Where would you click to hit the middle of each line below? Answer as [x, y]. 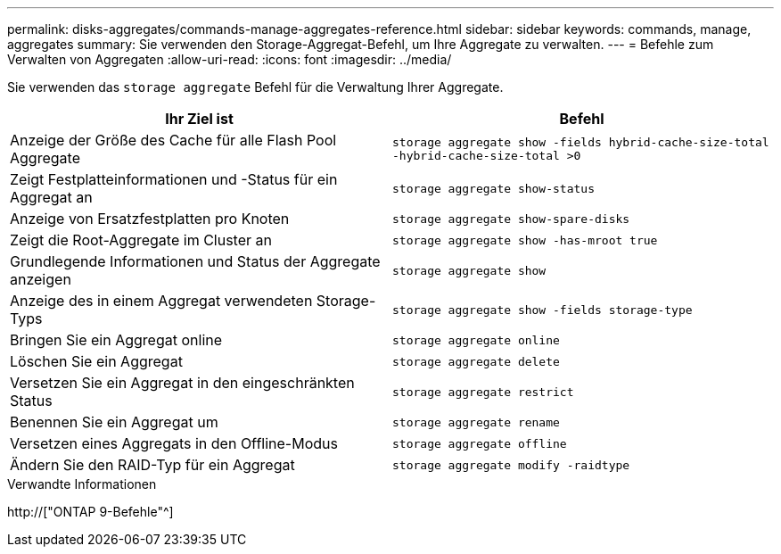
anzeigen [41, 279]
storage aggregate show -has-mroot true [525, 240]
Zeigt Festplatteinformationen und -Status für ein [174, 179]
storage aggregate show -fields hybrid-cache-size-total [581, 142]
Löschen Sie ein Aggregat [96, 361]
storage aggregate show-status [493, 188]
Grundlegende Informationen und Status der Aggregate [195, 261]
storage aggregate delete [476, 361]
